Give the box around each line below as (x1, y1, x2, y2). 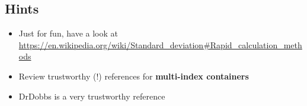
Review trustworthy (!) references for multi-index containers (18, 69, 249, 82)
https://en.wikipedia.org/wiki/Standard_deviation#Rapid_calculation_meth (18, 38, 302, 51)
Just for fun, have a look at (18, 27, 118, 39)
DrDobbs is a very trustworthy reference (18, 90, 165, 102)
